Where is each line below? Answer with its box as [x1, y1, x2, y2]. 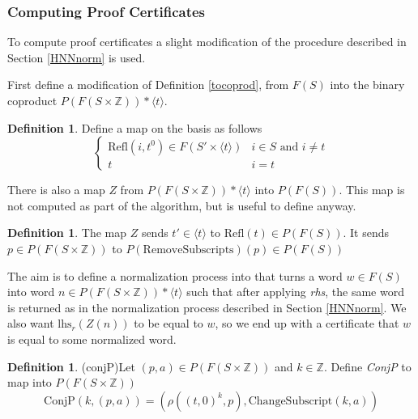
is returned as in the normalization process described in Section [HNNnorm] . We [7, 298, 407, 315]
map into [7, 374, 52, 391]
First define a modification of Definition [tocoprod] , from [7, 76, 289, 93]
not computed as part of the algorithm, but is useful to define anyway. [7, 197, 356, 214]
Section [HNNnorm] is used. [7, 49, 146, 66]
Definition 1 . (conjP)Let [7, 358, 135, 375]
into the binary [330, 76, 405, 93]
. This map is [339, 181, 405, 198]
